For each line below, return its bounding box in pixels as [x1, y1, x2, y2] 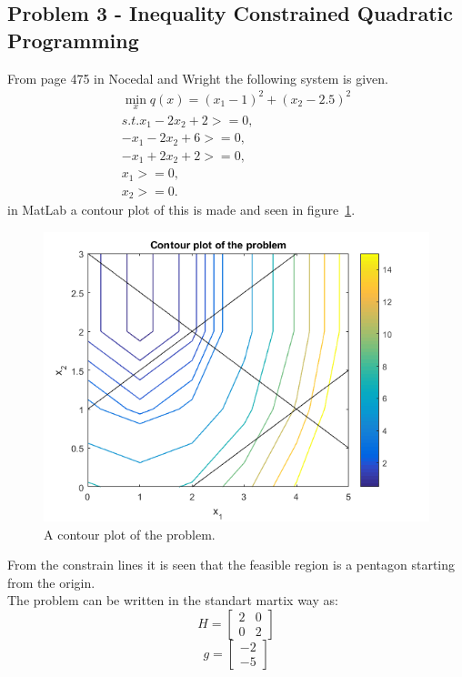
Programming [7, 25, 139, 54]
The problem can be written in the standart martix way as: [7, 591, 338, 610]
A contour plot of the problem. [44, 524, 216, 543]
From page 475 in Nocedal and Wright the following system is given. [7, 68, 388, 87]
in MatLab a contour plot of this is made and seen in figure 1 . [7, 200, 356, 219]
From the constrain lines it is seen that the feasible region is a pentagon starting [7, 555, 456, 574]
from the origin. [7, 572, 95, 591]
